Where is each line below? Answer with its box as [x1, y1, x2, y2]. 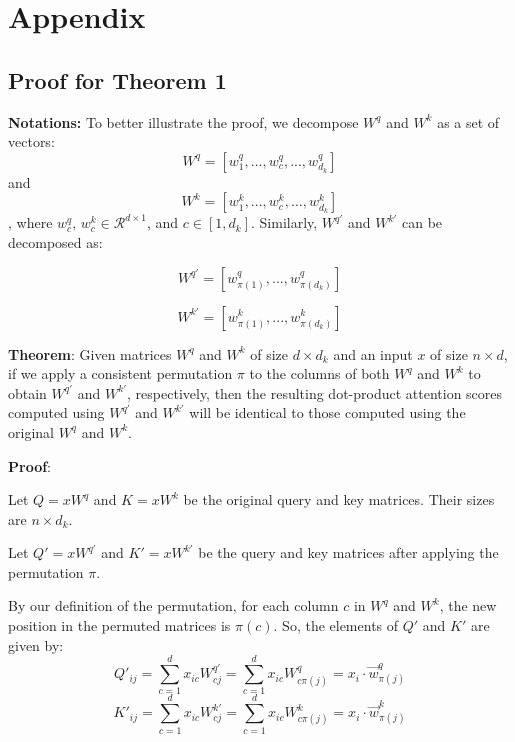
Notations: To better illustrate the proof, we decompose [8, 111, 359, 132]
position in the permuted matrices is [8, 615, 231, 636]
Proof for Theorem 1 [8, 64, 227, 95]
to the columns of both [249, 363, 390, 384]
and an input [333, 343, 413, 364]
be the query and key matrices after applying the [198, 542, 499, 563]
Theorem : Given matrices [8, 343, 172, 364]
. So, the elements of [273, 615, 399, 636]
